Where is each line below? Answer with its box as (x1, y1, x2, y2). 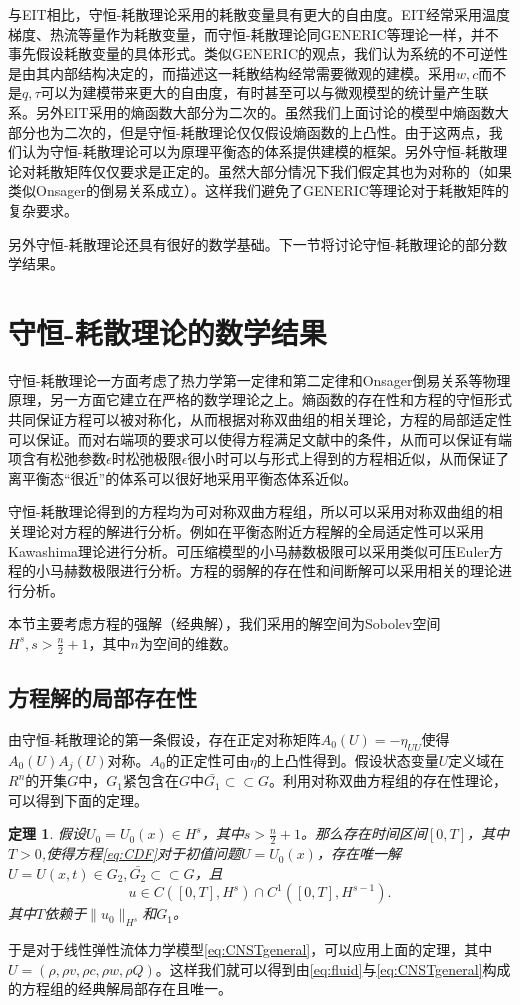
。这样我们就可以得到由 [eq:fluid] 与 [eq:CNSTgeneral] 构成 (155, 958, 511, 979)
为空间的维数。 (138, 632, 237, 653)
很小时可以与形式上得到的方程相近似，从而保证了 (187, 448, 510, 469)
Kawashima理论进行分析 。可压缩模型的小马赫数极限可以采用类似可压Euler (8, 540, 489, 561)
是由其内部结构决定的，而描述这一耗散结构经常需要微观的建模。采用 (8, 62, 456, 83)
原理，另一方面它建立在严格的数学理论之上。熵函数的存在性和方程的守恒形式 (8, 389, 512, 410)
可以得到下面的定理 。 (8, 789, 148, 810)
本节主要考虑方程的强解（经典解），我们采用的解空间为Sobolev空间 (8, 613, 441, 634)
